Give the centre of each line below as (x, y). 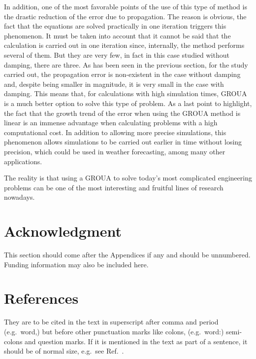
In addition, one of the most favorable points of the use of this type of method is (126, 6)
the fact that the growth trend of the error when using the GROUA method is (122, 113)
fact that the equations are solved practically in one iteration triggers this (115, 26)
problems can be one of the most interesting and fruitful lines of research (114, 187)
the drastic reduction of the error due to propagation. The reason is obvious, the (125, 16)
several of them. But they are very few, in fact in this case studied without (117, 54)
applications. (23, 161)
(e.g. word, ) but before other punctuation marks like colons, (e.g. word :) (114, 331)
